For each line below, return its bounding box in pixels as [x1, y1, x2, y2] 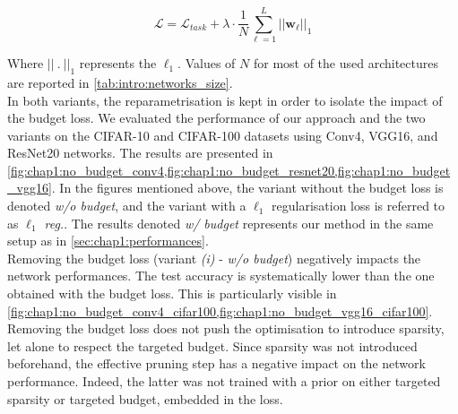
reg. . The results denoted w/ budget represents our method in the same [44, 213, 434, 232]
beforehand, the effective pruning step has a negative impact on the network [7, 354, 426, 373]
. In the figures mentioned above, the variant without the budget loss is [51, 178, 444, 197]
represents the [79, 54, 157, 73]
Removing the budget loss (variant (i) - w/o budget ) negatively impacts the [7, 248, 421, 267]
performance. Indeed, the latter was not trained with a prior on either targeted [7, 372, 441, 391]
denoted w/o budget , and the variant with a [7, 196, 246, 215]
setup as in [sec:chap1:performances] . [7, 231, 209, 250]
